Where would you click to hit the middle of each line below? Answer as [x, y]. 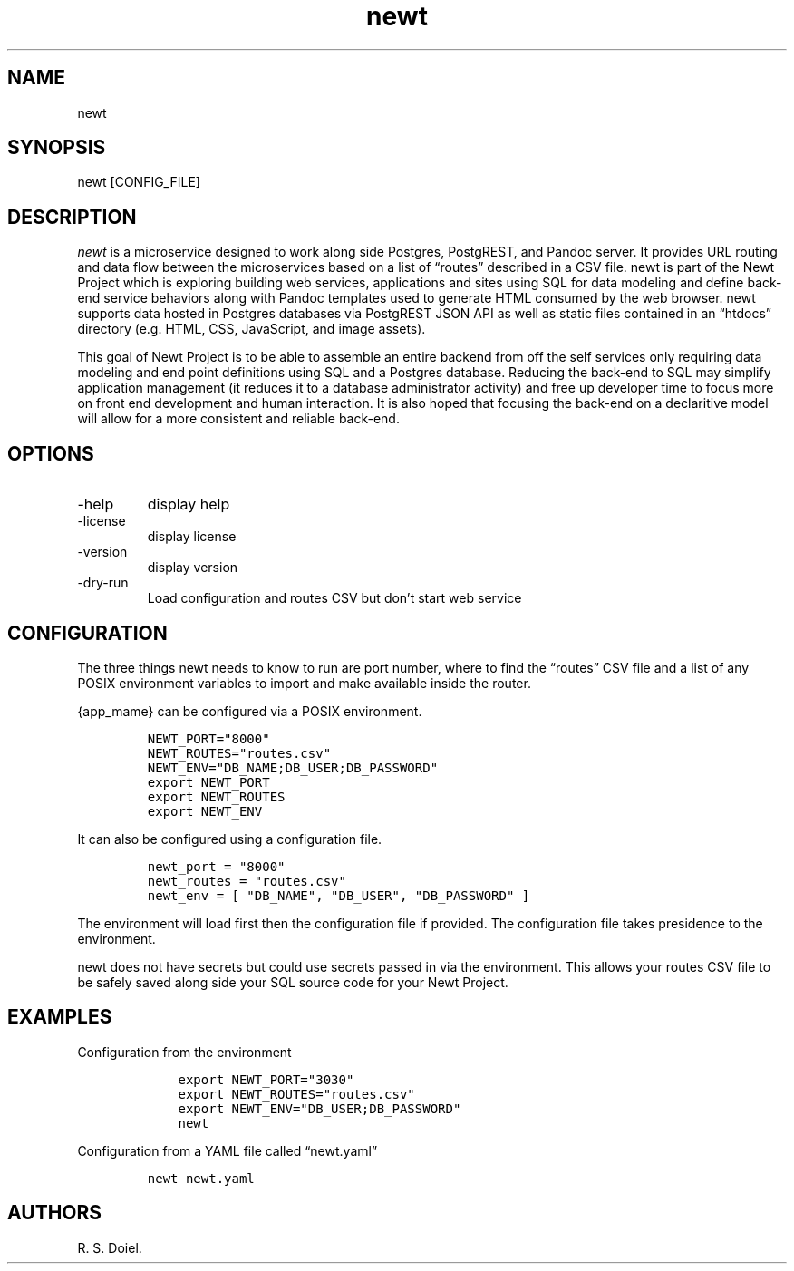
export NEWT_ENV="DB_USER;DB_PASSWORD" [320, 1108]
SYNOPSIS [57, 148]
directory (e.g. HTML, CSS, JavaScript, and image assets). [252, 329]
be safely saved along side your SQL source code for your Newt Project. [293, 982]
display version [193, 568]
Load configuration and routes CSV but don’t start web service [334, 598]
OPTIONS [51, 453]
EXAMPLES [60, 1017]
